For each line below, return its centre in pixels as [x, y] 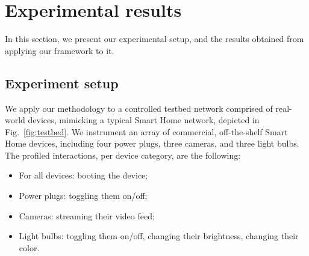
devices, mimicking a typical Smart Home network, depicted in [144, 120]
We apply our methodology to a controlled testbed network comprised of [139, 108]
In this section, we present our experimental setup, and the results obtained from [154, 39]
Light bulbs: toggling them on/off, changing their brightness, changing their [159, 236]
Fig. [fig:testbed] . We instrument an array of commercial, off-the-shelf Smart [146, 131]
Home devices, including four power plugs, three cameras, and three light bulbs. [152, 143]
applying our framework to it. [60, 50]
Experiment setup [62, 83]
